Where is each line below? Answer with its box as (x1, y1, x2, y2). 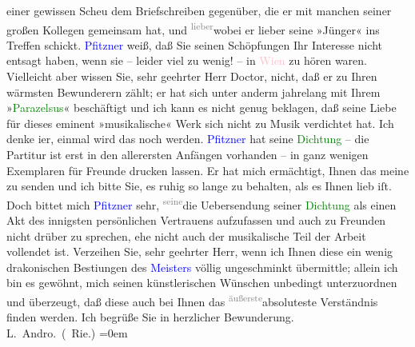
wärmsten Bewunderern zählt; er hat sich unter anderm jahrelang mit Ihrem (6, 83, 381, 100)
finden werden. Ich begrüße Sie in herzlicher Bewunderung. (6, 309, 294, 325)
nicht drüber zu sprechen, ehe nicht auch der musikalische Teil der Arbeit (6, 227, 366, 244)
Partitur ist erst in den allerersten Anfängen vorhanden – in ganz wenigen (6, 146, 369, 162)
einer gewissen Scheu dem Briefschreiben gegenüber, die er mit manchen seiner (6, 2, 392, 18)
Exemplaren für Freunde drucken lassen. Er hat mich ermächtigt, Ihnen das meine (6, 162, 409, 178)
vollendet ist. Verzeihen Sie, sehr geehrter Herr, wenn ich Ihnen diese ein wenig (6, 243, 393, 260)
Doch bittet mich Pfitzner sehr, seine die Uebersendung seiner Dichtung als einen (6, 193, 397, 213)
